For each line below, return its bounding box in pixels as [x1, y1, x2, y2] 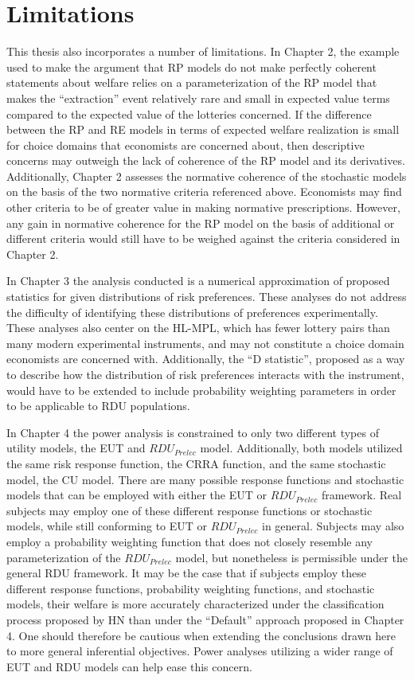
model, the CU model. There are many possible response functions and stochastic [6, 471, 404, 487]
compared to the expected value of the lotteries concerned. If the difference [6, 105, 372, 122]
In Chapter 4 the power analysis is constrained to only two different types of [6, 424, 379, 440]
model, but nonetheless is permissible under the [175, 549, 408, 565]
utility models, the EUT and [6, 440, 146, 456]
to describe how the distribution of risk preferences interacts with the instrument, [6, 366, 404, 382]
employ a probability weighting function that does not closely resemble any [6, 533, 373, 549]
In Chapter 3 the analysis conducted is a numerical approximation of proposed [6, 272, 390, 289]
